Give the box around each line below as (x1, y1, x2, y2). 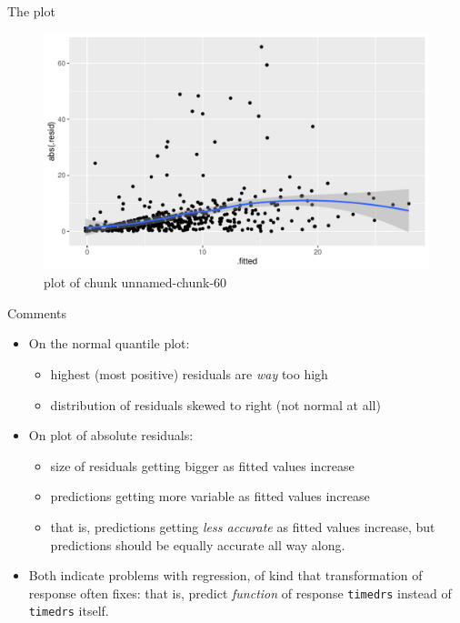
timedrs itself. (28, 601, 109, 620)
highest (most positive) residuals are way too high (50, 365, 328, 383)
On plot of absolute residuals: (28, 426, 194, 445)
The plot (7, 2, 55, 20)
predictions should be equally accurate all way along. (50, 535, 345, 554)
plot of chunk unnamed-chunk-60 (44, 273, 227, 292)
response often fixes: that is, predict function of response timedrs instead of (28, 583, 452, 602)
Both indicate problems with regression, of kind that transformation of (28, 566, 423, 585)
